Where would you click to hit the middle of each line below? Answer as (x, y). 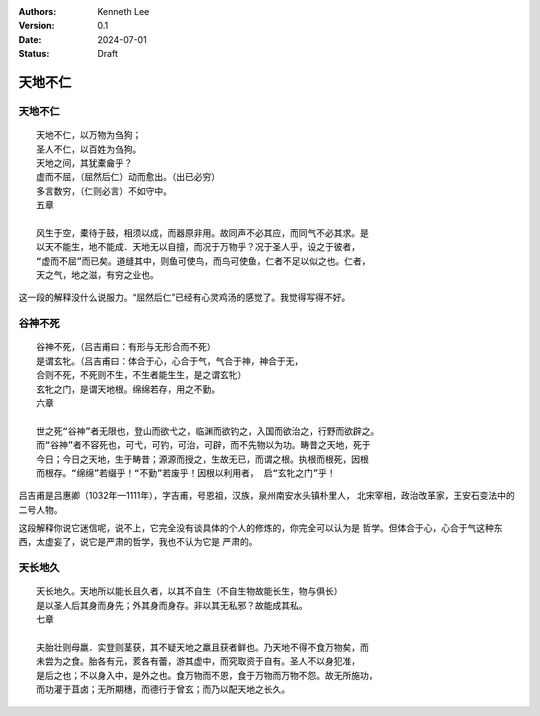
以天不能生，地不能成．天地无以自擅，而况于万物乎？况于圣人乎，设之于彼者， (198, 247)
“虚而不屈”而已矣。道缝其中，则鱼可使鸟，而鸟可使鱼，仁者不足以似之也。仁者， (203, 261)
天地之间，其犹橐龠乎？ (84, 163)
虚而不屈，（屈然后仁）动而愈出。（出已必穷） (128, 177)
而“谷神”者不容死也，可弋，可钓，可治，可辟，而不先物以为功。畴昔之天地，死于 (203, 445)
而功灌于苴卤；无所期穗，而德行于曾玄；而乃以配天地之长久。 (163, 689)
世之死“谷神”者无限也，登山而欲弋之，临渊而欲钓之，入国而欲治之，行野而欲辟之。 (208, 431)
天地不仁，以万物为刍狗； (89, 135)
